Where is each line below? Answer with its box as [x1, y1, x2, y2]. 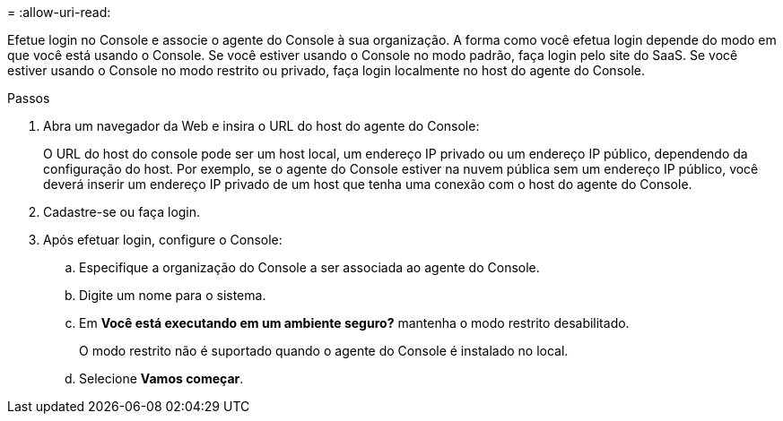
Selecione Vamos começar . [79, 371, 244, 386]
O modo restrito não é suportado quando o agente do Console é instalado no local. [79, 343, 569, 358]
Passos [7, 90, 50, 106]
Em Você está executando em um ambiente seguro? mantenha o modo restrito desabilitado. [79, 315, 630, 331]
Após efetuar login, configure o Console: [43, 232, 283, 247]
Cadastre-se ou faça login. [43, 204, 201, 219]
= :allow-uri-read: [7, 4, 111, 20]
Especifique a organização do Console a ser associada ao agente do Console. [79, 260, 540, 275]
